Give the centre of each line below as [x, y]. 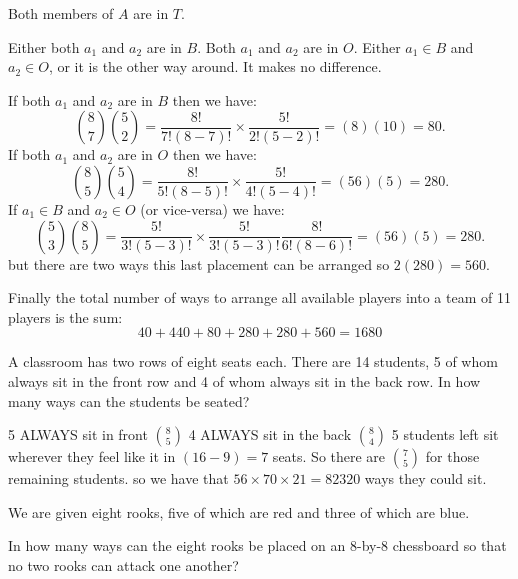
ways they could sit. [425, 478]
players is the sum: [65, 316]
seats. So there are [329, 456]
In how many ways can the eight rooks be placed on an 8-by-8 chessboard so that [257, 545]
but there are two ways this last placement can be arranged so [199, 263]
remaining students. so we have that [118, 478]
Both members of [61, 13]
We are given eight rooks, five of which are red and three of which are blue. [239, 511]
